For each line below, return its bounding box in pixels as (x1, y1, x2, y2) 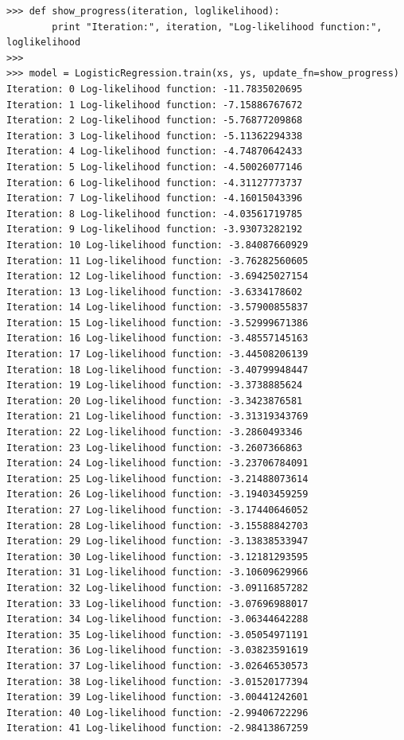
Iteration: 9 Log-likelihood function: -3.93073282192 (6, 224, 303, 236)
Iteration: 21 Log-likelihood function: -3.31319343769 (6, 411, 309, 423)
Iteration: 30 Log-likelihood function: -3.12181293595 (6, 551, 309, 563)
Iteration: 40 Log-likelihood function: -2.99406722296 (6, 707, 309, 719)
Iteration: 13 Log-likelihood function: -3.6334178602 (6, 286, 303, 298)
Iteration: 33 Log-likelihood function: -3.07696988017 (6, 598, 309, 610)
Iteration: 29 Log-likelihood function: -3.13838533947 (6, 536, 309, 547)
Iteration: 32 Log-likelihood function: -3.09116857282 (6, 582, 309, 594)
